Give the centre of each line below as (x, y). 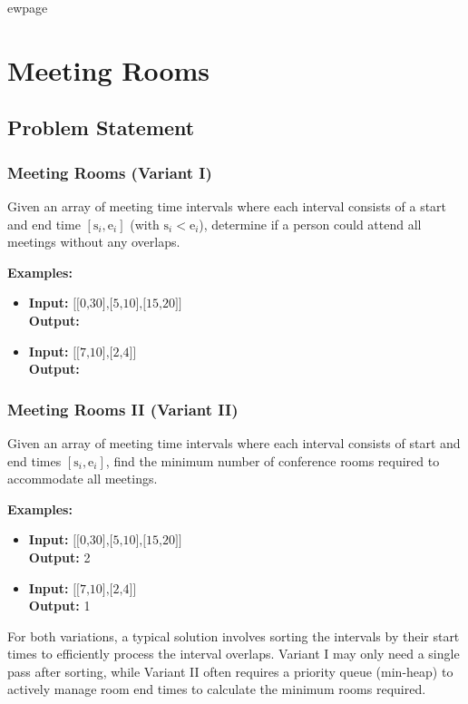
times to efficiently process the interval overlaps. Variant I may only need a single (234, 654)
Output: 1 (59, 606)
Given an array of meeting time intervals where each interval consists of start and (234, 442)
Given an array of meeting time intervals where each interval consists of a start (227, 205)
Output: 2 (59, 557)
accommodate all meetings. (83, 479)
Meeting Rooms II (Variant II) (123, 409)
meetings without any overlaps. (94, 242)
